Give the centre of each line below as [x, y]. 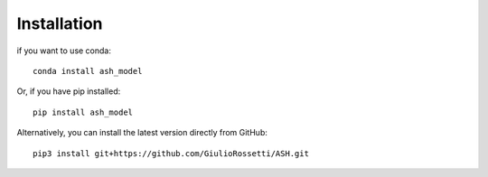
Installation [60, 23]
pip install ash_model [83, 112]
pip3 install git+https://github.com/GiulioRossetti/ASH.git [171, 153]
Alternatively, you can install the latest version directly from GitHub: [142, 133]
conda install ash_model [88, 71]
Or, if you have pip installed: [69, 91]
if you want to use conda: [64, 51]
